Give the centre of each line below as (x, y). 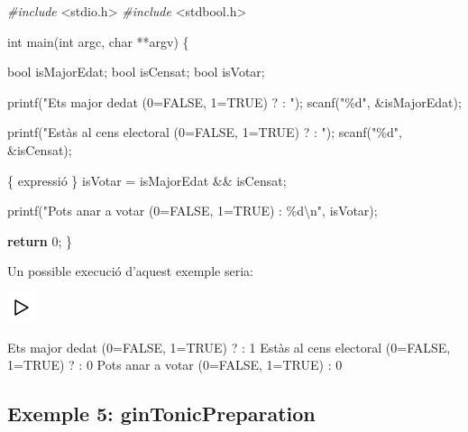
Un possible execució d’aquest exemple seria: (130, 271)
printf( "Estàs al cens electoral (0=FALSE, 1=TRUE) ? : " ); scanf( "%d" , (205, 132)
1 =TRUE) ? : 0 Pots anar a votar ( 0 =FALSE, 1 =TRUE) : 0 (175, 365)
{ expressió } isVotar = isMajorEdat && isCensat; (147, 180)
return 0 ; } (40, 240)
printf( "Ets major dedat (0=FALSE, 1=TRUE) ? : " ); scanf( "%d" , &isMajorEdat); (234, 101)
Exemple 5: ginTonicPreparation (161, 414)
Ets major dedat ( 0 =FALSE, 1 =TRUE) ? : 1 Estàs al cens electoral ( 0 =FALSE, (229, 347)
